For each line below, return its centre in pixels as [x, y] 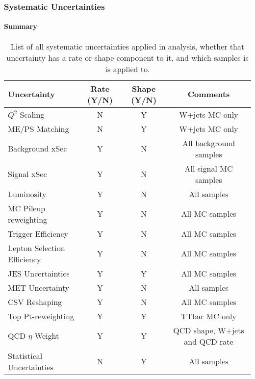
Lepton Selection [37, 248]
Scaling [32, 114]
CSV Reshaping [35, 302]
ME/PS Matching [38, 128]
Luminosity [27, 194]
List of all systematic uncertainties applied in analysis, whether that [127, 46]
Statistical [25, 355]
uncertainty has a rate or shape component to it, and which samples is [127, 57]
